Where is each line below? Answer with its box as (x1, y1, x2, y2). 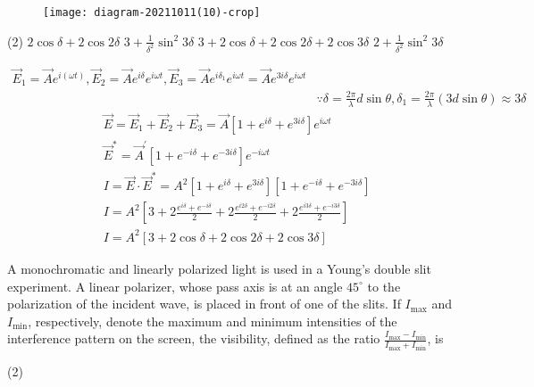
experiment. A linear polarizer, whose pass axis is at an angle (7, 276, 343, 295)
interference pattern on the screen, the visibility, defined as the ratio (7, 329, 380, 348)
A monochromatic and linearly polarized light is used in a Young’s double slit (7, 259, 431, 277)
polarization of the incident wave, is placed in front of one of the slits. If (7, 294, 401, 313)
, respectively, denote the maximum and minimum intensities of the (28, 311, 397, 330)
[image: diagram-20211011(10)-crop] (43, 6, 261, 19)
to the (367, 276, 401, 295)
